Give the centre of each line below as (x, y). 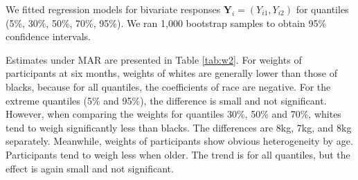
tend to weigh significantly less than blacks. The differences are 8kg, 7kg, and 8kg (179, 127)
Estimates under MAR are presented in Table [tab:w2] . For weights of (154, 59)
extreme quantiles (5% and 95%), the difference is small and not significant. (166, 100)
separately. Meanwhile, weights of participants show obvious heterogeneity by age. (179, 141)
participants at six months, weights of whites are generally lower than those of (171, 73)
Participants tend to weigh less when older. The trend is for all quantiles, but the (178, 154)
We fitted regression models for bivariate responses (113, 9)
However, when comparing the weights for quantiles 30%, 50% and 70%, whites (173, 114)
